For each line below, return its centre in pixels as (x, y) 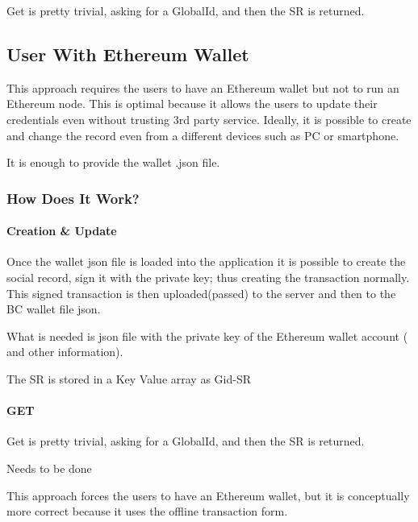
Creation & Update (62, 231)
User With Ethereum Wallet (128, 54)
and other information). (65, 352)
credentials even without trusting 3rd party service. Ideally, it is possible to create (209, 119)
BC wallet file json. (54, 309)
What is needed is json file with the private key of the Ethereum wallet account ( (207, 336)
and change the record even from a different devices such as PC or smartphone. (203, 135)
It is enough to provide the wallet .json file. (113, 162)
